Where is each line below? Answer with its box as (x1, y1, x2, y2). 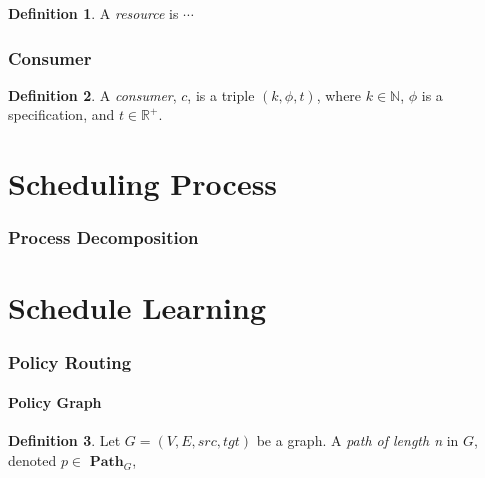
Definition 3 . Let (8, 430, 121, 451)
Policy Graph (8, 392, 102, 413)
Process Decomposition (8, 225, 199, 250)
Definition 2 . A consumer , (8, 84, 177, 105)
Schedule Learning (8, 287, 267, 328)
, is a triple (187, 84, 255, 105)
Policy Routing (8, 349, 132, 374)
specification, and (8, 104, 115, 125)
